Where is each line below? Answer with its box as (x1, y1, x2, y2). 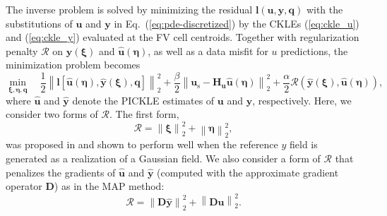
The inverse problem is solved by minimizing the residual (6, 2, 253, 16)
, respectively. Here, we (252, 92, 352, 107)
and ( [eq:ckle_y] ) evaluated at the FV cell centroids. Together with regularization (6, 30, 359, 44)
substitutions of (6, 16, 73, 30)
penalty (6, 43, 38, 58)
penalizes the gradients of (6, 164, 116, 179)
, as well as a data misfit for (148, 43, 268, 58)
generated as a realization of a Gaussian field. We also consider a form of (6, 150, 321, 165)
